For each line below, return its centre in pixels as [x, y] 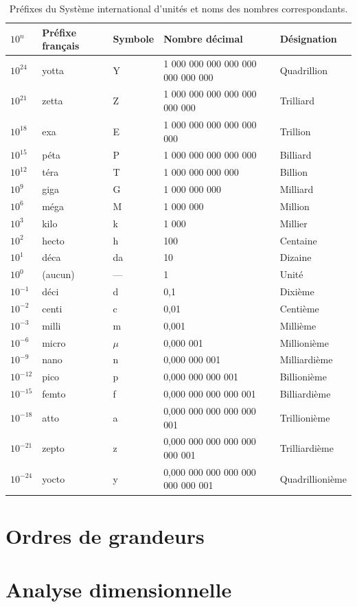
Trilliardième [307, 448]
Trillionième [305, 417]
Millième [298, 325]
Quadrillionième [313, 478]
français [61, 46]
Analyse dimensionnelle [119, 589]
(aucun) [58, 274]
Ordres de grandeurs [105, 535]
